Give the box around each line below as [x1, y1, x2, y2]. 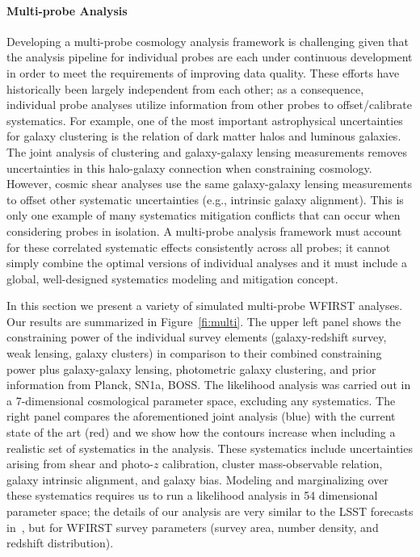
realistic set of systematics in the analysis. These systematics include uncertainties [6, 439, 413, 456]
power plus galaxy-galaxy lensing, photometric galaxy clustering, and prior [6, 360, 376, 377]
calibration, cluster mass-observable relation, [162, 455, 383, 472]
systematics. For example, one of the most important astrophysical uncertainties [6, 111, 403, 128]
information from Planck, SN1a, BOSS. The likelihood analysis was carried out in [6, 376, 411, 393]
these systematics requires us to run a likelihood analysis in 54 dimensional [6, 487, 378, 504]
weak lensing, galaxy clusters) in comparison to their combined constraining [6, 345, 382, 362]
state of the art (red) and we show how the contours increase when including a [6, 424, 396, 441]
